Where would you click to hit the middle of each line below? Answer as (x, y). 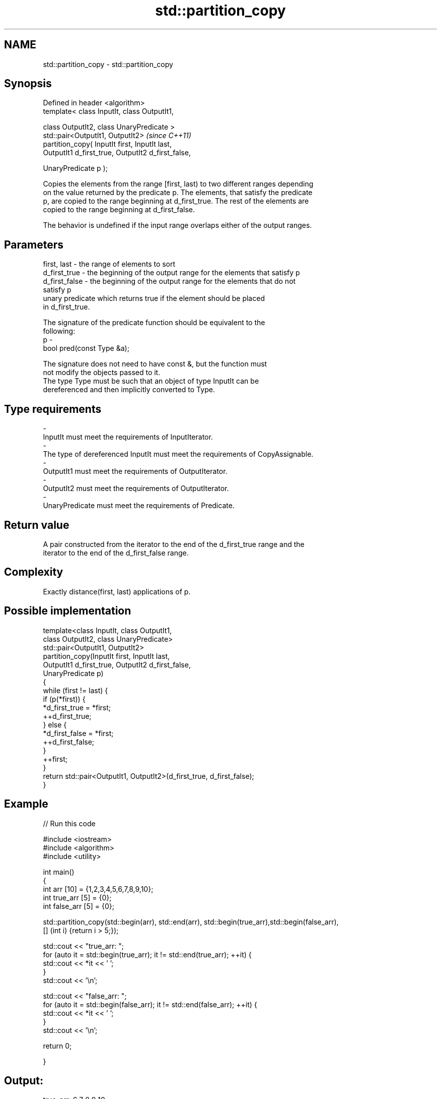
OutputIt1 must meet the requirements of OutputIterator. (135, 471)
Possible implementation (68, 611)
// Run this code (69, 823)
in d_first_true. (66, 307)
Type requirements (53, 409)
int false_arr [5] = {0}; (79, 906)
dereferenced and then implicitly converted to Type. (129, 390)
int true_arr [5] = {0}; (77, 897)
